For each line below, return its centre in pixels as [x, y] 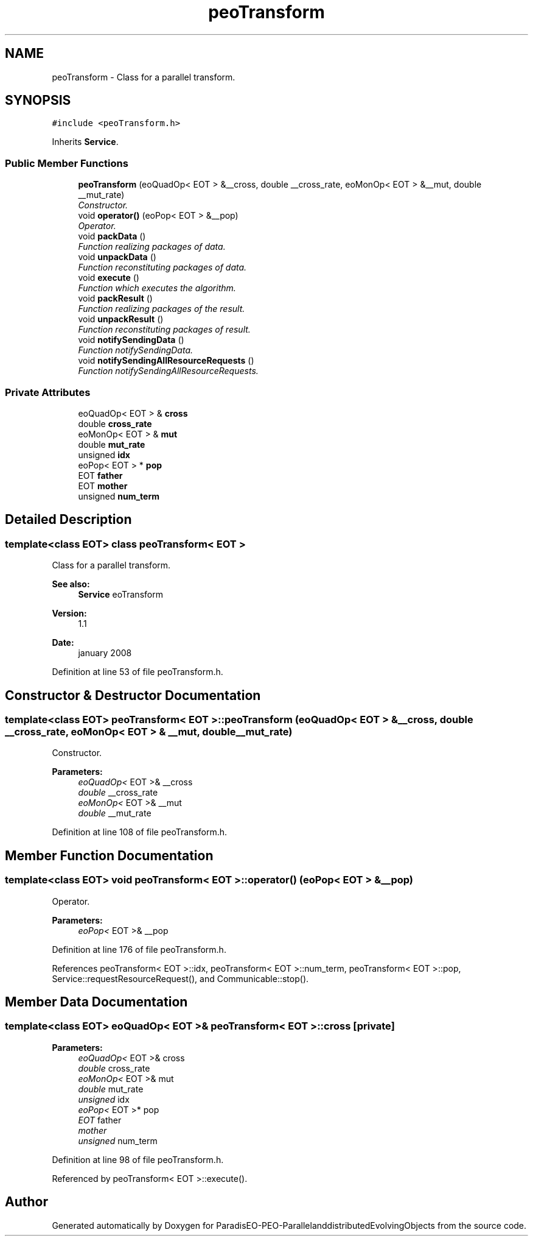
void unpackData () [117, 257]
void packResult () [115, 299]
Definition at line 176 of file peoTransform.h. [139, 949]
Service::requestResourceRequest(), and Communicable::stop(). [180, 978]
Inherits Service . [85, 142]
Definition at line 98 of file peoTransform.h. [138, 1159]
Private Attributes [48, 392]
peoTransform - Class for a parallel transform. [144, 77]
